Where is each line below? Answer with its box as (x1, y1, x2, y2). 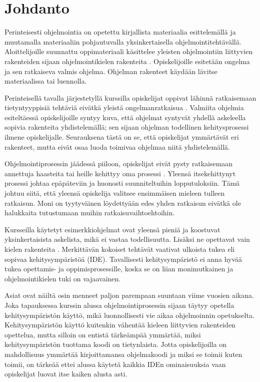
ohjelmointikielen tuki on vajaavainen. (4, 273, 121, 283)
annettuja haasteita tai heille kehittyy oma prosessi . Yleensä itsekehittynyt (4, 168, 236, 178)
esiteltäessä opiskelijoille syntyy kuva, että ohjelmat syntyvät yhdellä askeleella (4, 112, 246, 122)
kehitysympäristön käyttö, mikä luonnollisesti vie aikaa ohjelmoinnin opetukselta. (4, 309, 254, 320)
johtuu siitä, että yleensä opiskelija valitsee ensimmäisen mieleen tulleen (4, 188, 225, 198)
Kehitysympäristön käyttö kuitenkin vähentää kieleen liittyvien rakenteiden (4, 319, 235, 330)
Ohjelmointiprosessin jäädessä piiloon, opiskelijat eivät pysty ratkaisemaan (4, 158, 233, 169)
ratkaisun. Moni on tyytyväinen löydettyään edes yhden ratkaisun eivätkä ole (4, 197, 241, 208)
